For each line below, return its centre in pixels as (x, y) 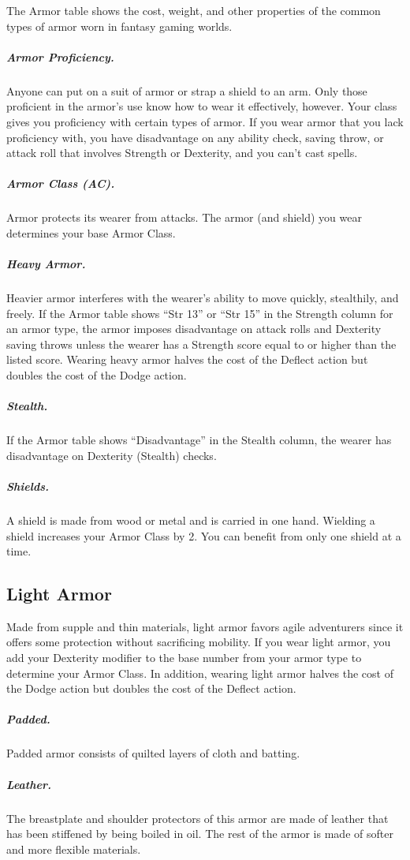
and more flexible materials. (74, 849)
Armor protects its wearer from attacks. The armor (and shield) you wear (184, 217)
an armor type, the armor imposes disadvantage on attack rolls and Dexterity (194, 329)
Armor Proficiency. (60, 56)
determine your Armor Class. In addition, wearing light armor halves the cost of (200, 673)
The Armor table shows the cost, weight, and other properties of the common (194, 10)
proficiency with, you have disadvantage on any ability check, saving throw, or (195, 137)
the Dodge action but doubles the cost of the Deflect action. (151, 688)
